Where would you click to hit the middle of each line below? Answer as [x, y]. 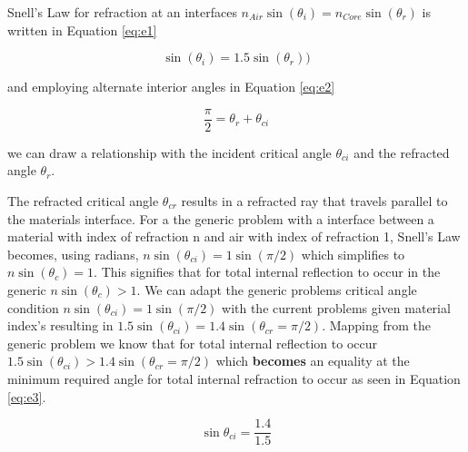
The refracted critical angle [83, 201]
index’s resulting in [60, 325]
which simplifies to [353, 254]
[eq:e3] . [27, 396]
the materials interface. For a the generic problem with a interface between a [221, 218]
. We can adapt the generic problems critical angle [277, 290]
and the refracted [402, 152]
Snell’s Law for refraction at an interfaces [122, 12]
